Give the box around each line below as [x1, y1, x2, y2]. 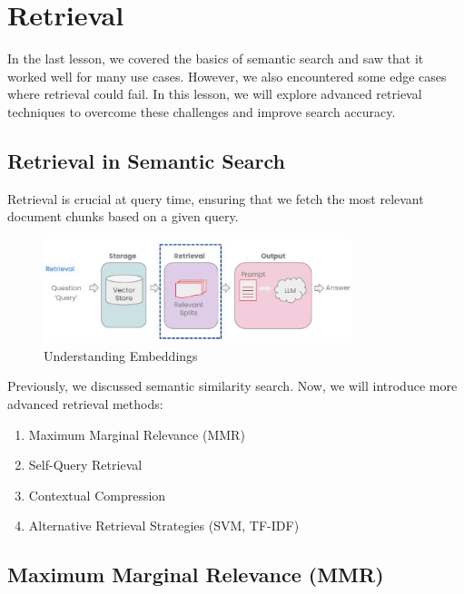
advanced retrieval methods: [7, 394, 163, 413]
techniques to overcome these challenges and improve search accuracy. [7, 102, 396, 121]
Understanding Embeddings [44, 346, 198, 365]
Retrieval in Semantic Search [7, 146, 285, 174]
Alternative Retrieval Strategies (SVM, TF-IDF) [28, 516, 300, 535]
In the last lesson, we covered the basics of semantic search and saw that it [7, 49, 424, 68]
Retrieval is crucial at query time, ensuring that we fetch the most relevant [7, 189, 424, 208]
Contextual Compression [28, 485, 166, 504]
